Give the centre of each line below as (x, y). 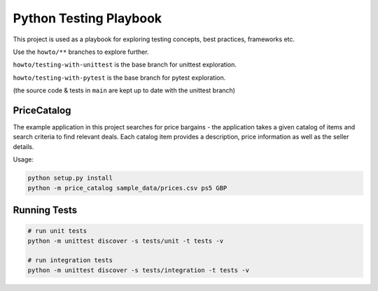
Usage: (23, 159)
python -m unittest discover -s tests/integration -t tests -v (139, 270)
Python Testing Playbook (87, 18)
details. (23, 146)
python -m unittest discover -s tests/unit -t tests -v (126, 241)
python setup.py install (70, 178)
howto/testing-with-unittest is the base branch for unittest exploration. (125, 65)
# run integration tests (70, 260)
